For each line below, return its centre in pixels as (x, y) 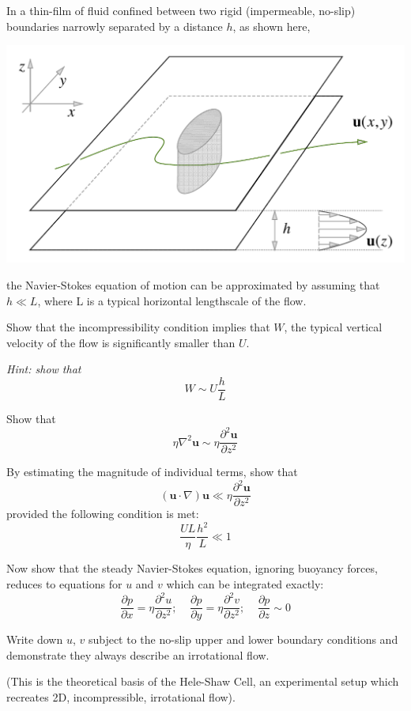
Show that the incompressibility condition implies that (138, 327)
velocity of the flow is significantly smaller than (121, 342)
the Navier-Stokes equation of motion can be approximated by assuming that (193, 284)
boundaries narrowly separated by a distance (115, 26)
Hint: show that (44, 369)
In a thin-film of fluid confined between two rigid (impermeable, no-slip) (181, 10)
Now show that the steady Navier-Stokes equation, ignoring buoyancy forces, (192, 568)
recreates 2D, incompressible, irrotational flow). (121, 696)
